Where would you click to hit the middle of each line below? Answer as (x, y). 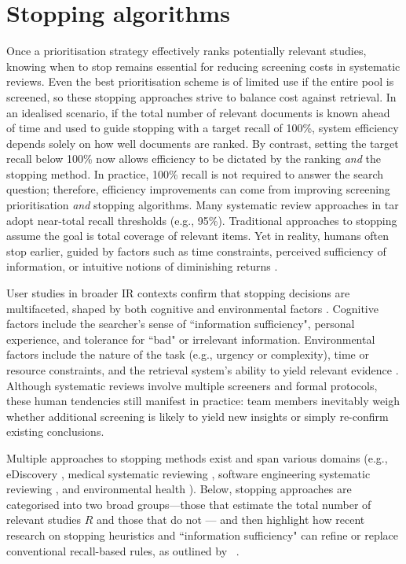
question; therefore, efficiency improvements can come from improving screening (198, 189)
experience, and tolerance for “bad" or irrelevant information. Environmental (191, 339)
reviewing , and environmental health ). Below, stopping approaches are (179, 489)
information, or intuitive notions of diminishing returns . (142, 266)
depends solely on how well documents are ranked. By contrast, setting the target (203, 143)
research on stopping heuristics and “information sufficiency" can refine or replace (202, 535)
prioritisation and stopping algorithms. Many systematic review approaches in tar (203, 205)
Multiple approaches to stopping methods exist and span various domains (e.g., (197, 457)
